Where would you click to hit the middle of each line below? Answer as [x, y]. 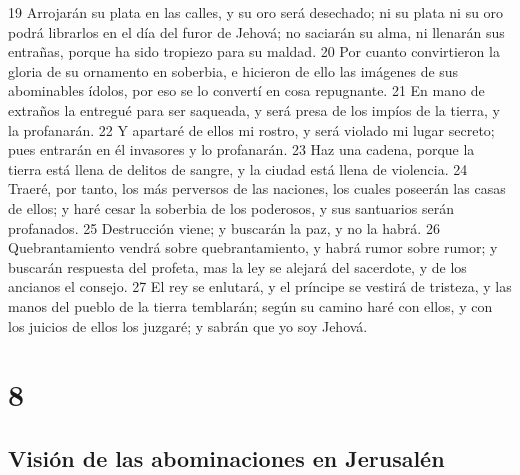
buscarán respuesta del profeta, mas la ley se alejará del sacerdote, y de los [237, 266]
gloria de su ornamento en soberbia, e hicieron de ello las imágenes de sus [233, 70]
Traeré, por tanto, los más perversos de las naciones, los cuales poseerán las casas [257, 188]
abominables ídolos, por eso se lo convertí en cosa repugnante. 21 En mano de [246, 90]
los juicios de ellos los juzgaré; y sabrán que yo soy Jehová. [188, 325]
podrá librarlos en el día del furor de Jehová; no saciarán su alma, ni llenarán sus [256, 31]
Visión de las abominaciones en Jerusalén [226, 457]
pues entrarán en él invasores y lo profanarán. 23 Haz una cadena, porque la [241, 149]
